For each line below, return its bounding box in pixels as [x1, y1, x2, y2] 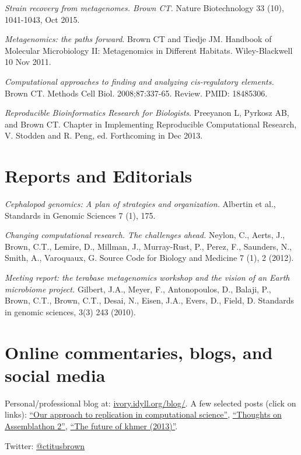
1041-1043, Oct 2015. [5, 13, 80, 25]
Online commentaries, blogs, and [5, 340, 273, 364]
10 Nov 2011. [5, 56, 51, 68]
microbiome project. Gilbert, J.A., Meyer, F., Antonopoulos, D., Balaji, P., [5, 282, 271, 295]
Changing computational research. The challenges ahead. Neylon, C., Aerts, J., [5, 229, 285, 241]
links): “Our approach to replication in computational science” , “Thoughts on [5, 408, 282, 420]
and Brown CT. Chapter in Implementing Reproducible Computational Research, [5, 118, 297, 130]
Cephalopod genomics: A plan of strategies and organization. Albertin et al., [5, 198, 276, 210]
